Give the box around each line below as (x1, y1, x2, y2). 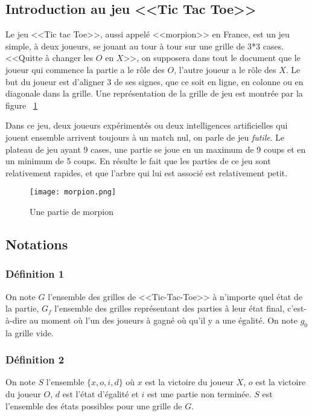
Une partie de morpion (30, 205, 113, 217)
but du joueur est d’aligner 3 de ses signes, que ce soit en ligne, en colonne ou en (5, 75, 304, 88)
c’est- (287, 302, 307, 315)
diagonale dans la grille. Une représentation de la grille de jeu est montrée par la (5, 87, 303, 100)
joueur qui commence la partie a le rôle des (5, 63, 165, 75)
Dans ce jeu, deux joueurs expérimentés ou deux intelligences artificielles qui (5, 119, 288, 132)
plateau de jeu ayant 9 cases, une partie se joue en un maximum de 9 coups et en (5, 142, 306, 155)
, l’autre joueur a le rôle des (174, 63, 276, 75)
